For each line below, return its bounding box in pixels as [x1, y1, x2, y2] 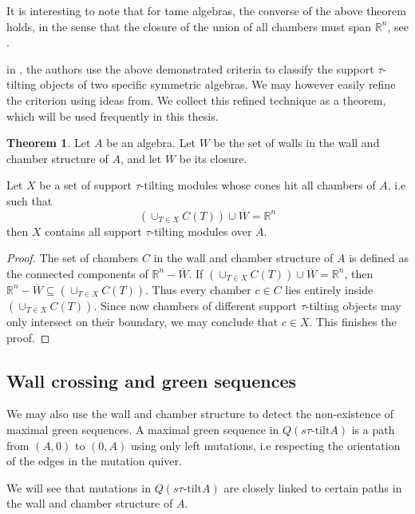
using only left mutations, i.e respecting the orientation [130, 436, 401, 453]
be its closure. [179, 149, 247, 166]
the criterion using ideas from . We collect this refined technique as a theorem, [6, 91, 386, 108]
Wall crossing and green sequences [6, 368, 297, 392]
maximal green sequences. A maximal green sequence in [6, 420, 279, 437]
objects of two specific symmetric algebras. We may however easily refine [40, 76, 396, 93]
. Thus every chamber [145, 281, 251, 297]
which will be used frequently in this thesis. [6, 107, 219, 124]
